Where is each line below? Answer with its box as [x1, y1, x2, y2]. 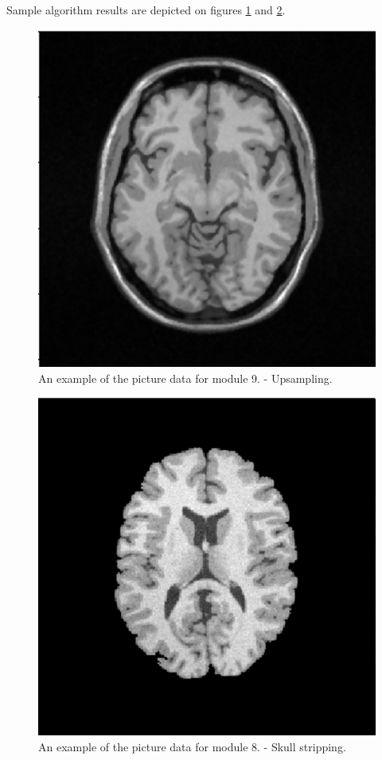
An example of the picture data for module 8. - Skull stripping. [38, 738, 346, 754]
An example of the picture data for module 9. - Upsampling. [38, 369, 333, 386]
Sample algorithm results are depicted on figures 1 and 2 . [6, 2, 286, 18]
